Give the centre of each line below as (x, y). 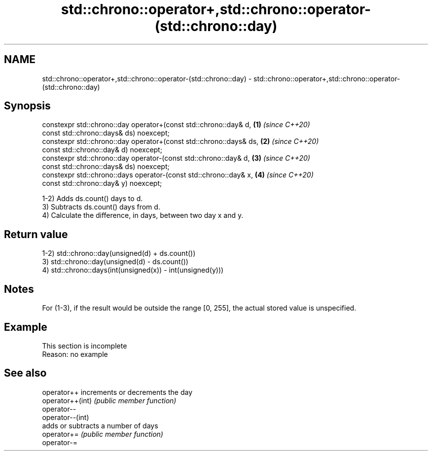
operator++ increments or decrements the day (117, 392)
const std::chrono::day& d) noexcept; (102, 150)
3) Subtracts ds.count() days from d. (101, 207)
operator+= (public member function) (103, 434)
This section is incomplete (85, 346)
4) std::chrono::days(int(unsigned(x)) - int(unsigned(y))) (133, 270)
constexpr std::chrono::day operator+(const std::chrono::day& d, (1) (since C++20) (176, 125)
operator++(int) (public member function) (109, 400)
